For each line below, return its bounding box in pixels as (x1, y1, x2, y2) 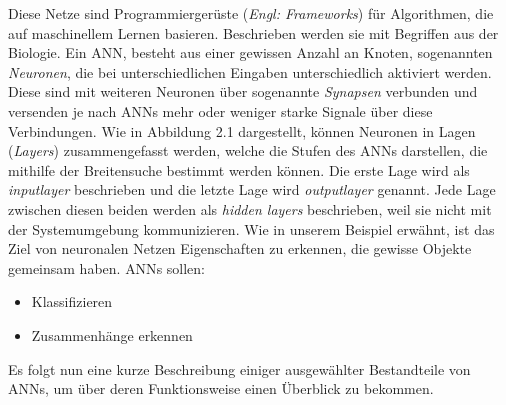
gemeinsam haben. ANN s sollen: (8, 257, 205, 278)
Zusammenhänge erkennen (31, 324, 193, 345)
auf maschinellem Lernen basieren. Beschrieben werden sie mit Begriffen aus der (8, 22, 499, 43)
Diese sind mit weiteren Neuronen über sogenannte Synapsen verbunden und (8, 81, 478, 102)
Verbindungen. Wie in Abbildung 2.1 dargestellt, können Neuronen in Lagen (8, 120, 476, 141)
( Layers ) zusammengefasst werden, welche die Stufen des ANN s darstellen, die (8, 140, 488, 161)
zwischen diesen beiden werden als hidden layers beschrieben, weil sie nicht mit (8, 198, 492, 219)
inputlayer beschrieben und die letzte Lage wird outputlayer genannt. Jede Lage (8, 179, 496, 200)
